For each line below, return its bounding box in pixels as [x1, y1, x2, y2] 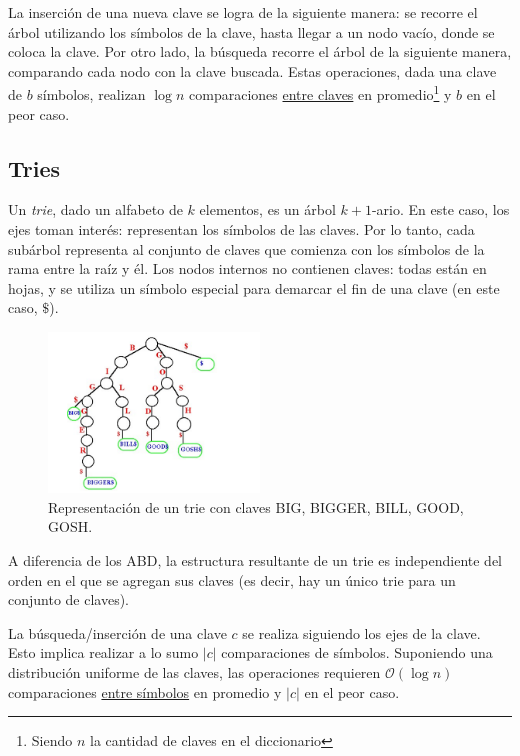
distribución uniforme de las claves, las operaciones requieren [8, 661, 381, 682]
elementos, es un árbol [199, 199, 336, 220]
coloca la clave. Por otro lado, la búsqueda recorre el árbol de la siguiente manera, [8, 41, 512, 62]
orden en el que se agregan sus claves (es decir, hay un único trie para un [8, 569, 456, 590]
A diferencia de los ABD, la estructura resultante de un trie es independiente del [8, 549, 502, 570]
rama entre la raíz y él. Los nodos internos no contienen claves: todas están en [8, 258, 487, 279]
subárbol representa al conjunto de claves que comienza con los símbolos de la [8, 238, 485, 259]
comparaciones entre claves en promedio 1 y [189, 81, 452, 105]
